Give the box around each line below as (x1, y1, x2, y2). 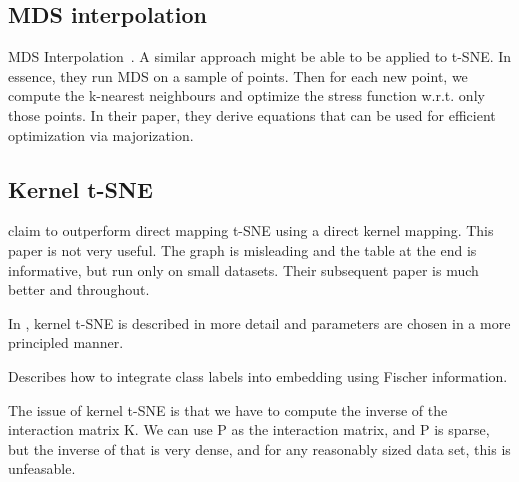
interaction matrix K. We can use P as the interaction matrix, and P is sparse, (8, 419, 490, 440)
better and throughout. (8, 279, 150, 300)
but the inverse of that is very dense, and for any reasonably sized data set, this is (8, 438, 511, 459)
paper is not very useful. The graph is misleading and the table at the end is (8, 239, 477, 260)
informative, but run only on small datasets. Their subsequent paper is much (8, 259, 479, 280)
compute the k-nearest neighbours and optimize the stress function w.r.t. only (8, 85, 485, 106)
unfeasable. (8, 458, 76, 479)
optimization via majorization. (8, 124, 194, 145)
